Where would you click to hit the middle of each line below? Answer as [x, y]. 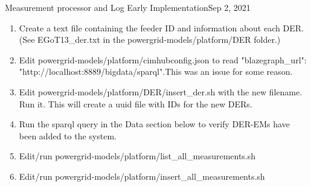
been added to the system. [68, 135]
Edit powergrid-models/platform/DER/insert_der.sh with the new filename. [161, 91]
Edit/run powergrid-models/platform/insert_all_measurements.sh [142, 176]
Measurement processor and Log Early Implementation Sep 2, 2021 [128, 7]
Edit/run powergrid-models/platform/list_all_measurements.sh [137, 156]
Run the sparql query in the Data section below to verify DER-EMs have [154, 124]
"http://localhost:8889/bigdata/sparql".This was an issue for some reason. [156, 71]
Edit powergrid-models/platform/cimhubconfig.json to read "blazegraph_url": [163, 59]
